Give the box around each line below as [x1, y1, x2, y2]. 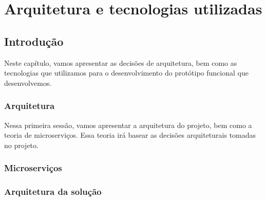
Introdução [4, 33, 64, 49]
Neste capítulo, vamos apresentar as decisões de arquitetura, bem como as [4, 57, 237, 68]
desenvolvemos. [4, 77, 52, 88]
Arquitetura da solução [4, 185, 102, 198]
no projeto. [4, 139, 39, 150]
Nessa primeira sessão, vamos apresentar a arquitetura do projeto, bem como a [4, 119, 252, 130]
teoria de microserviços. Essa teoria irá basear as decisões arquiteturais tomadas [4, 130, 256, 140]
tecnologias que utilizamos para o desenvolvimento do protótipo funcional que [4, 67, 249, 78]
